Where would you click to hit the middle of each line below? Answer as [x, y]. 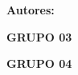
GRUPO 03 [39, 36]
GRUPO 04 [39, 63]
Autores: [31, 10]
